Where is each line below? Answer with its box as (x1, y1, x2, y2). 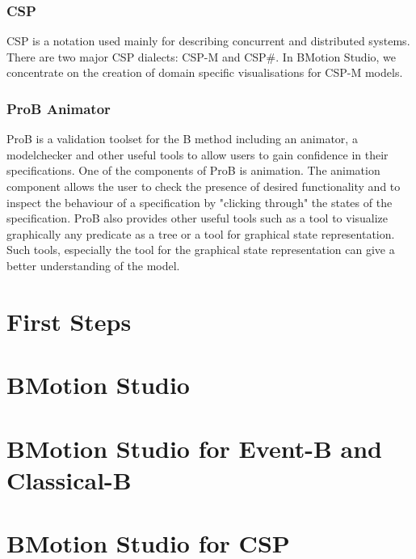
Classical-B (6, 463, 132, 496)
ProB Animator (6, 98, 111, 118)
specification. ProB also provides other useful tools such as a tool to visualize (6, 210, 389, 227)
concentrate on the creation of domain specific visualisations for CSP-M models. (6, 64, 403, 81)
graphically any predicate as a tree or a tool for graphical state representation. (6, 225, 395, 242)
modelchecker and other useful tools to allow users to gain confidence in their (6, 146, 389, 163)
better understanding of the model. (6, 256, 180, 273)
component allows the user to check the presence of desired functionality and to (6, 178, 401, 194)
